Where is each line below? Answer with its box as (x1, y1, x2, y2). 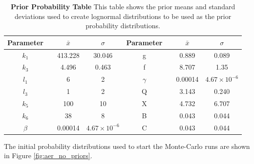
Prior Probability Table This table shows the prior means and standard (10, 1, 235, 11)
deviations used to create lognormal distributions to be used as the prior (14, 11, 232, 21)
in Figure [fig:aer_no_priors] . (4, 150, 92, 161)
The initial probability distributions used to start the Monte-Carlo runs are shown (4, 141, 250, 151)
